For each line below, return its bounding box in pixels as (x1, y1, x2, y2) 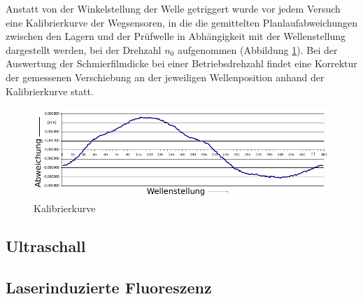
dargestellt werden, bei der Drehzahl (6, 42, 162, 57)
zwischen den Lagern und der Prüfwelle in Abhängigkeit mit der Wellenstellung (6, 29, 346, 43)
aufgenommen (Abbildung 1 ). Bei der (177, 42, 338, 57)
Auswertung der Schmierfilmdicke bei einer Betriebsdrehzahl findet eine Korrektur (6, 56, 357, 71)
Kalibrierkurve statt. (6, 83, 94, 98)
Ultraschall (6, 235, 86, 257)
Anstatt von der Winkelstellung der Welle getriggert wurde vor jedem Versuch (6, 1, 341, 15)
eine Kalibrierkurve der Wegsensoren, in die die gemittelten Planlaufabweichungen (6, 15, 358, 29)
